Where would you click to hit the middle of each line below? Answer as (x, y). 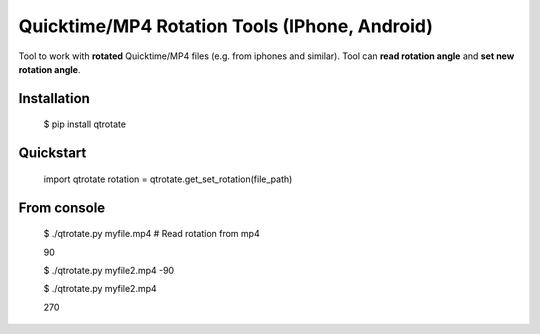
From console (62, 207)
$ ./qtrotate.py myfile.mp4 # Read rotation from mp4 (151, 234)
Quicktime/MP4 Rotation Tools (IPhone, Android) (226, 26)
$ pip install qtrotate (85, 124)
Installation (54, 98)
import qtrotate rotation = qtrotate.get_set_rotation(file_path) (168, 179)
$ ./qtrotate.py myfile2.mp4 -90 (109, 270)
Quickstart (52, 153)
